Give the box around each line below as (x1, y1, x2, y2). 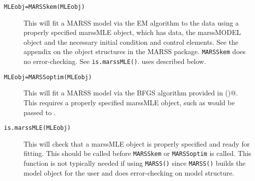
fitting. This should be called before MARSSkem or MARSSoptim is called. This (24, 148, 252, 158)
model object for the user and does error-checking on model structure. (24, 167, 234, 178)
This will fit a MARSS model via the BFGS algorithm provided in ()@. (24, 88, 238, 98)
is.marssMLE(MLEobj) (4, 124, 71, 132)
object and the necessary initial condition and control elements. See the (24, 36, 239, 47)
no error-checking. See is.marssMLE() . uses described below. (24, 56, 206, 66)
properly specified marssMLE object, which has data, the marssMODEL (24, 27, 241, 37)
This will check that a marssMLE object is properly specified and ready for (24, 138, 250, 149)
